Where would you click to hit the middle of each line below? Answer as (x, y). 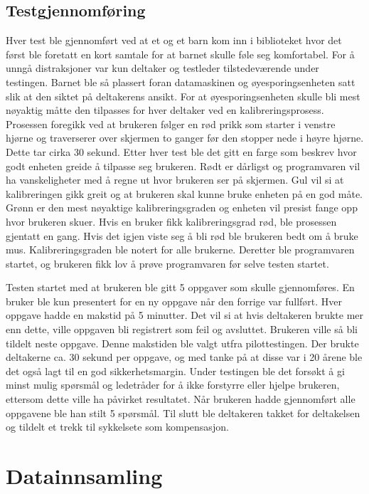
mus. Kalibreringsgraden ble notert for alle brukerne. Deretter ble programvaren (180, 249)
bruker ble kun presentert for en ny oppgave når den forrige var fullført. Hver (174, 301)
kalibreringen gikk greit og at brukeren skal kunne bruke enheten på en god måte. (184, 193)
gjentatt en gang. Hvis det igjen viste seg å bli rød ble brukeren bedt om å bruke (182, 235)
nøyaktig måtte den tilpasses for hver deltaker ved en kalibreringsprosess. (165, 110)
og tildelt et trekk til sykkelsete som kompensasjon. (117, 427)
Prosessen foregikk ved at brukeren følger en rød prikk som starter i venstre (171, 124)
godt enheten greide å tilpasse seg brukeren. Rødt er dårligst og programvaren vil (183, 165)
